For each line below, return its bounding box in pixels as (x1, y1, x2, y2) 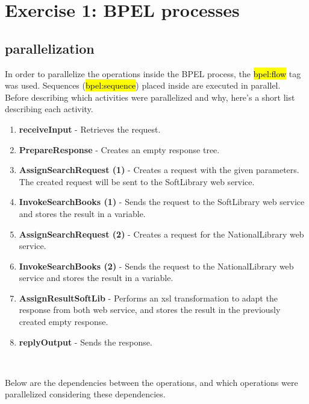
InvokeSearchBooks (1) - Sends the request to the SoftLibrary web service (19, 195, 305, 208)
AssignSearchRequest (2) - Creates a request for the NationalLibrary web (19, 227, 304, 240)
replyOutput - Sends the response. (19, 335, 152, 348)
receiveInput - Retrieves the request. (19, 122, 161, 135)
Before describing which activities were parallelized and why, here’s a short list (5, 90, 295, 103)
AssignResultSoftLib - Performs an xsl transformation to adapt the (19, 291, 278, 304)
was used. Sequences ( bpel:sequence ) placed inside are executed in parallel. (5, 79, 281, 92)
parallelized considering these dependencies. (5, 388, 166, 400)
